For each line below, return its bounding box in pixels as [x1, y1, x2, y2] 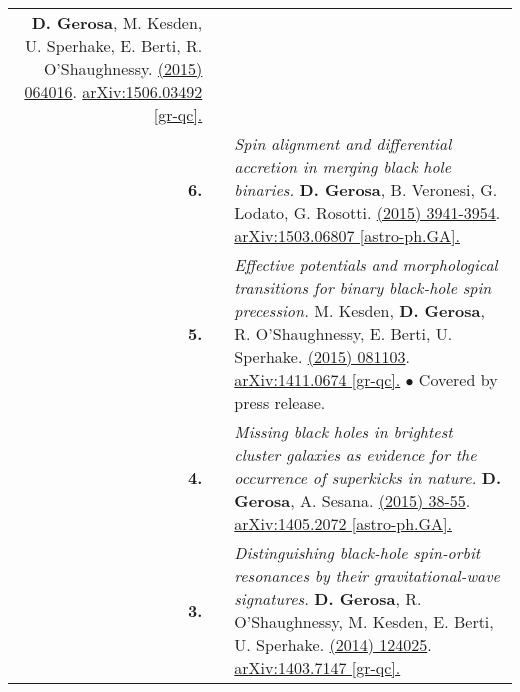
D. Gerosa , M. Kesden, [31, 11, 203, 34]
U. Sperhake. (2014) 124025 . [234, 633, 432, 656]
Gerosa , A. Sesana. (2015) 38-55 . [234, 489, 471, 512]
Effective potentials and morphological [234, 253, 498, 276]
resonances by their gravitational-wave [234, 564, 500, 587]
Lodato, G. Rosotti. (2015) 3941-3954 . [234, 201, 501, 224]
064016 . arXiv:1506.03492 [24, 80, 203, 103]
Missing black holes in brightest [234, 420, 453, 443]
